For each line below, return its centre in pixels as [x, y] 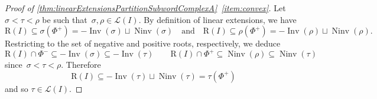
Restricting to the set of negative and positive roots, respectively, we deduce [143, 43]
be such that [65, 19]
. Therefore [81, 65]
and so [17, 88]
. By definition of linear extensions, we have [217, 19]
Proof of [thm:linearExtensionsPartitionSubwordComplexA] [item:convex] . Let [145, 8]
